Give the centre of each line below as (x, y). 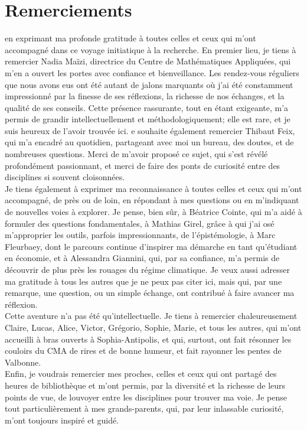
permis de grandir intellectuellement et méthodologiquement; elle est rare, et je (148, 119)
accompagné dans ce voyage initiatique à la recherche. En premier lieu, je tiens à (151, 49)
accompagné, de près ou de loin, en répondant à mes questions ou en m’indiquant (152, 200)
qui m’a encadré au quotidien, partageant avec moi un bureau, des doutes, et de (149, 142)
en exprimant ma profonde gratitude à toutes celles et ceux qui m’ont (130, 38)
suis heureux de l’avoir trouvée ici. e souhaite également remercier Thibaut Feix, (150, 130)
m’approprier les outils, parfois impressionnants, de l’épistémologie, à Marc (140, 235)
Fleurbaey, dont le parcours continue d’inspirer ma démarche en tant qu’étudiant (151, 246)
